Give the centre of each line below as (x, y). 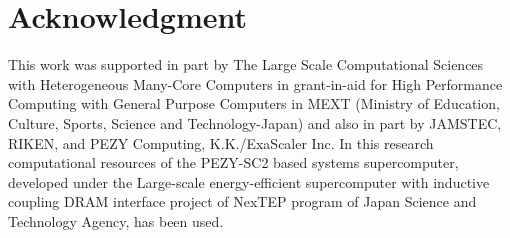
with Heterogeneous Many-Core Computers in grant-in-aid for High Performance (255, 83)
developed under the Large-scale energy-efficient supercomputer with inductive (249, 181)
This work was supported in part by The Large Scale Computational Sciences (246, 64)
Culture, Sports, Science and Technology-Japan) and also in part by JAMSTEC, (255, 122)
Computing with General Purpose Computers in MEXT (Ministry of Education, (254, 103)
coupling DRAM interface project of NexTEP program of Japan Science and (242, 201)
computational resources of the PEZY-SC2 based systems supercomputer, (233, 162)
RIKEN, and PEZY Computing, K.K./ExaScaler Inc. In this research (221, 142)
